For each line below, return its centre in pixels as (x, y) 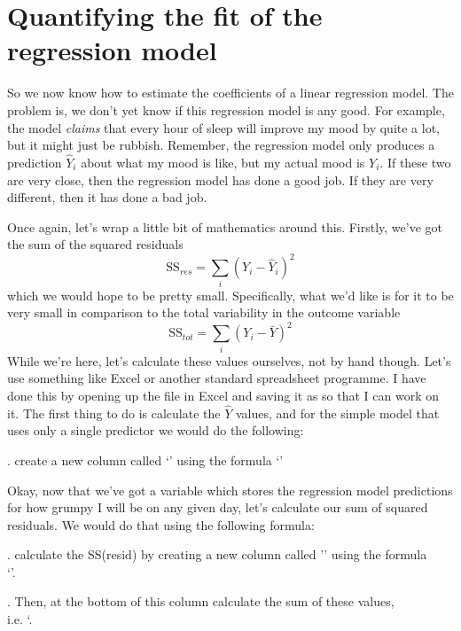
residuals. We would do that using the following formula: (161, 524)
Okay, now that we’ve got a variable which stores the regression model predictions (230, 490)
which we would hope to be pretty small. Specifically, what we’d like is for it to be (230, 295)
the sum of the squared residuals (95, 244)
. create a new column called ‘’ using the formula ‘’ (145, 460)
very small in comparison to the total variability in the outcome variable (204, 312)
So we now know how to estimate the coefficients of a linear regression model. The (230, 93)
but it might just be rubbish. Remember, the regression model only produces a (221, 145)
